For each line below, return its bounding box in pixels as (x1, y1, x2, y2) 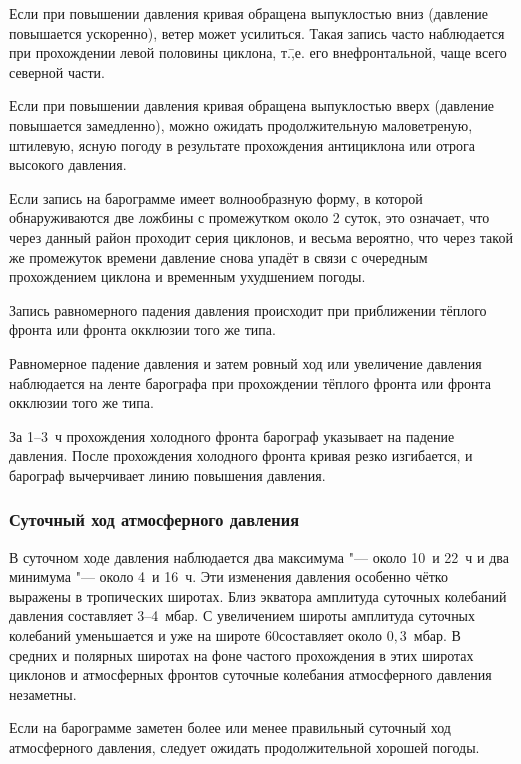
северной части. (9, 61, 105, 82)
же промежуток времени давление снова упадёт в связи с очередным (9, 246, 428, 267)
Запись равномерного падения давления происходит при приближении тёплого (9, 299, 487, 320)
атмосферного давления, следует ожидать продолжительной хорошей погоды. (9, 737, 480, 758)
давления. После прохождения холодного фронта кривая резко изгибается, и (9, 445, 473, 466)
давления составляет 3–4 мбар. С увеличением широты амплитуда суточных (9, 605, 476, 626)
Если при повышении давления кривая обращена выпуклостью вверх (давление (9, 95, 495, 116)
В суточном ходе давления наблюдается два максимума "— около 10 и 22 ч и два (9, 546, 509, 567)
